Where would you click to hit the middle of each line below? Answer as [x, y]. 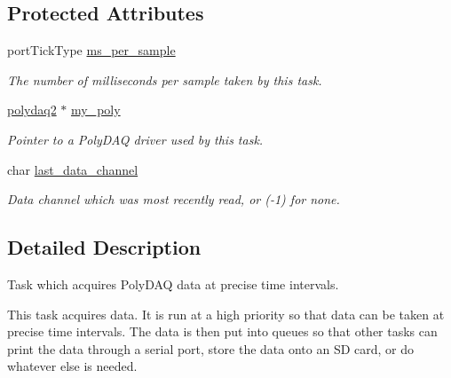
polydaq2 [32, 110]
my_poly [95, 110]
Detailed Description [104, 247]
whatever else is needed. [72, 366]
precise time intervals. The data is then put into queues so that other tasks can [222, 331]
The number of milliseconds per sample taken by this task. [165, 79]
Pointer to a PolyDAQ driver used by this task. [135, 139]
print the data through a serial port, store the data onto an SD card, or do [210, 348]
